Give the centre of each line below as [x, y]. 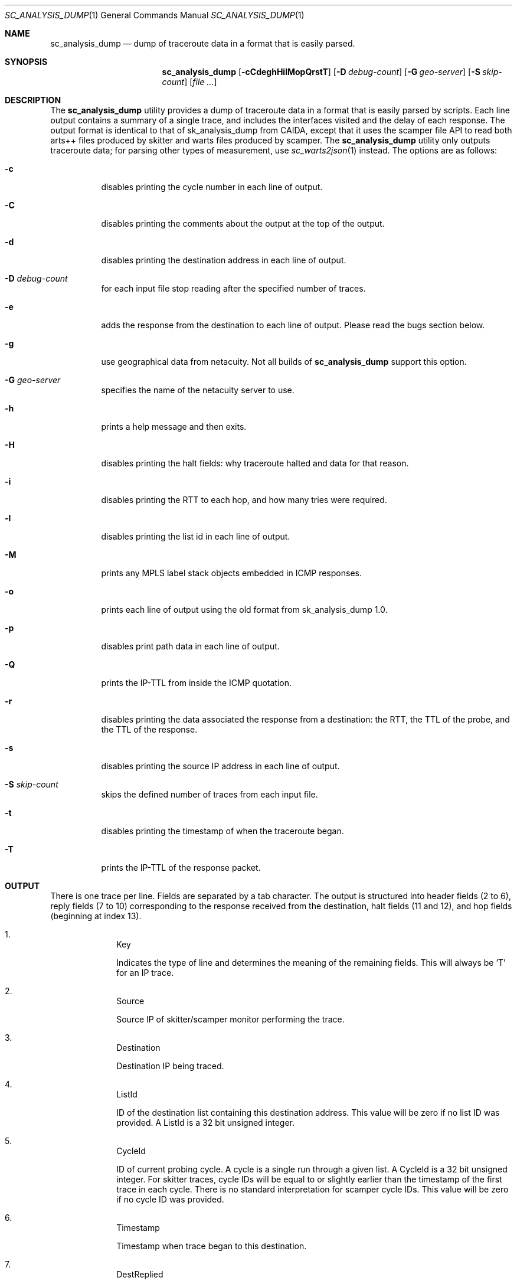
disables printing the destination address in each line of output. [224, 260]
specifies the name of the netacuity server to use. [198, 390]
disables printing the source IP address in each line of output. [220, 766]
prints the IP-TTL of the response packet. [181, 868]
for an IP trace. [145, 973]
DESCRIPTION [33, 100]
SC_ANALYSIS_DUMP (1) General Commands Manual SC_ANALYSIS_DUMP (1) [155, 15]
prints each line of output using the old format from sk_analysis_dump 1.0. [244, 610]
